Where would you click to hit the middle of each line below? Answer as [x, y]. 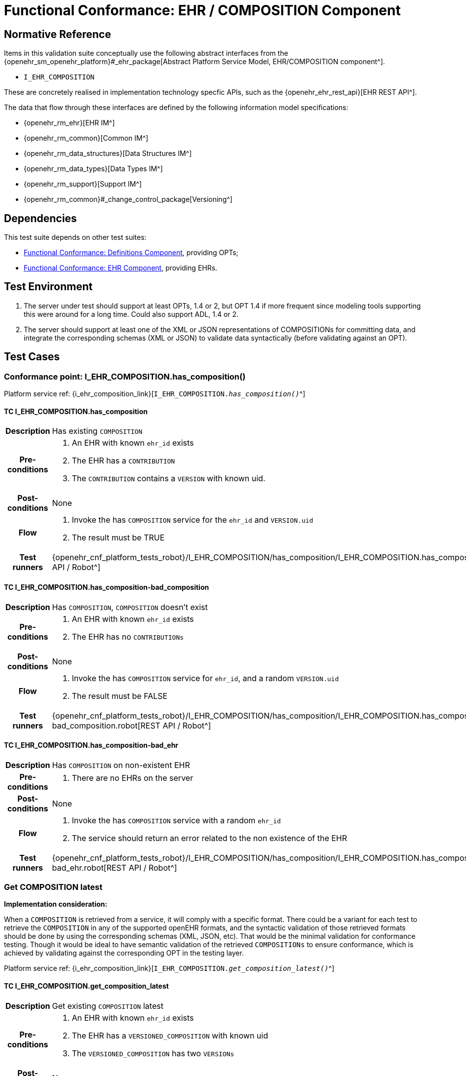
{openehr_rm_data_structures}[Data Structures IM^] [108, 154]
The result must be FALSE [120, 696]
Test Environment [48, 287]
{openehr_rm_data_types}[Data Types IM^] [93, 169]
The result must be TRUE [118, 538]
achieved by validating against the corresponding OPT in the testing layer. [124, 953]
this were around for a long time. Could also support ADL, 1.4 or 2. [131, 314]
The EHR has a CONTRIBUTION [123, 461]
